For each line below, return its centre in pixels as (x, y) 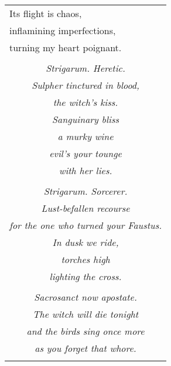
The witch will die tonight (86, 314)
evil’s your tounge (85, 153)
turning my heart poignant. (66, 47)
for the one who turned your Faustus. (86, 225)
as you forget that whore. (85, 348)
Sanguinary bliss (86, 119)
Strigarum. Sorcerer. (85, 191)
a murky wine (85, 136)
